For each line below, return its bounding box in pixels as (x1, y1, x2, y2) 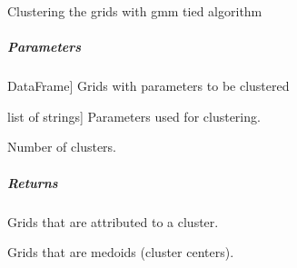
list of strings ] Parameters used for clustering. (7, 106, 261, 125)
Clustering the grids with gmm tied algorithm (7, 2, 262, 20)
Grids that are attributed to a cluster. (7, 212, 219, 231)
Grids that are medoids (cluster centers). (7, 243, 234, 262)
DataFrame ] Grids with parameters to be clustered (7, 76, 290, 95)
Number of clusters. (7, 137, 117, 156)
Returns (7, 173, 58, 192)
